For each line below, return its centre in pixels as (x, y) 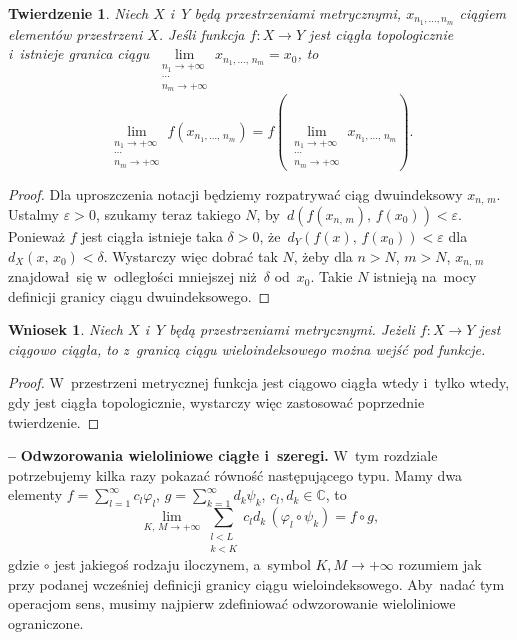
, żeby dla (323, 255)
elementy (35, 494)
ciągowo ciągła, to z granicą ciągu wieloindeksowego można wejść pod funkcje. (247, 348)
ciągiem (483, 13)
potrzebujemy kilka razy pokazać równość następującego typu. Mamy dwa (235, 474)
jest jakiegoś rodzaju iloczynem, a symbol (182, 563)
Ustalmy (34, 214)
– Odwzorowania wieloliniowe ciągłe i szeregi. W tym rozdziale (223, 455)
